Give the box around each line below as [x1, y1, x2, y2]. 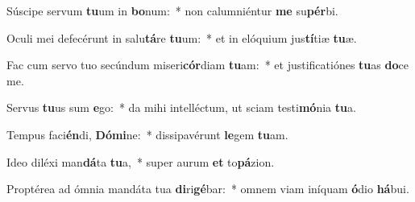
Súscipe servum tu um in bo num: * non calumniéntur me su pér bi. [6, 2, 338, 19]
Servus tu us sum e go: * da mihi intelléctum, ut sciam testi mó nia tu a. [6, 99, 356, 116]
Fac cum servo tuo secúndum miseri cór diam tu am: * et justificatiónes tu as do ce [6, 56, 409, 73]
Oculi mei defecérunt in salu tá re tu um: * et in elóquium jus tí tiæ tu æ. [6, 29, 357, 46]
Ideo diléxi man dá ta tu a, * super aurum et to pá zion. [6, 153, 275, 170]
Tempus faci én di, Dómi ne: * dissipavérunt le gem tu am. [6, 126, 288, 142]
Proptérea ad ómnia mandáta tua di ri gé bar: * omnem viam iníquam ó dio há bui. [6, 180, 409, 197]
